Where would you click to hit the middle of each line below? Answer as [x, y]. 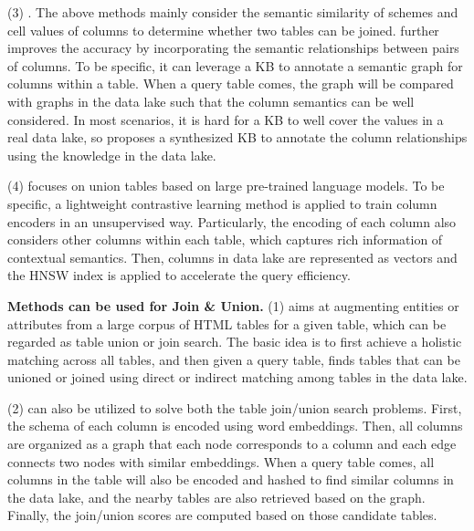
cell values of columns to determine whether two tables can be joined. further [223, 30]
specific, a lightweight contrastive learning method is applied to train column [222, 203]
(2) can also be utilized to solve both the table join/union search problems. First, [235, 407]
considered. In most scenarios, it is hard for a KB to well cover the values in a [226, 119]
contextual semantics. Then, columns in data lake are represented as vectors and [232, 257]
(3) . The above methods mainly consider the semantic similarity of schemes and [233, 12]
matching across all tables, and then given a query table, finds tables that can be [234, 359]
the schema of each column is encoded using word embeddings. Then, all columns [235, 426]
